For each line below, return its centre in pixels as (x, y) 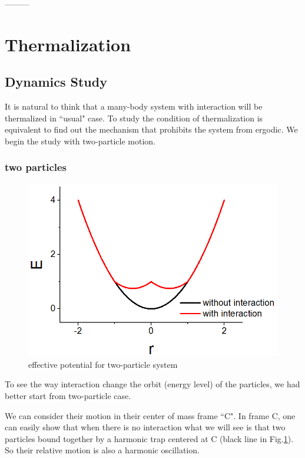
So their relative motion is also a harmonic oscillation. (102, 450)
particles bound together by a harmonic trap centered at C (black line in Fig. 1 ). (149, 438)
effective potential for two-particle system (103, 364)
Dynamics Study (56, 82)
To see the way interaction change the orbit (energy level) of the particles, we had (152, 384)
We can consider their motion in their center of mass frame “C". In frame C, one (150, 415)
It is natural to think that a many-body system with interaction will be (134, 106)
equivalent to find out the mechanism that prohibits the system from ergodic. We (151, 129)
